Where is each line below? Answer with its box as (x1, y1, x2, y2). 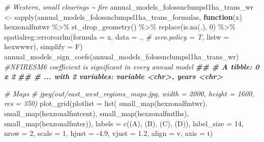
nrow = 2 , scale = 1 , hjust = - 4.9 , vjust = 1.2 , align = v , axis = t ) (4, 128, 213, 138)
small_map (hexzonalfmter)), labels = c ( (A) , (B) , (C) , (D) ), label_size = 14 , (4, 118, 244, 128)
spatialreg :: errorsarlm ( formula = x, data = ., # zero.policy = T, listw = (4, 31, 229, 42)
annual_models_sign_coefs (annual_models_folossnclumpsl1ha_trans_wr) (4, 51, 239, 61)
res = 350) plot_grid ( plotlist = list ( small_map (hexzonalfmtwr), (4, 98, 208, 109)
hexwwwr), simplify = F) (4, 41, 83, 52)
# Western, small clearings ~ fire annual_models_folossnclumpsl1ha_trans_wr (4, 2, 254, 12)
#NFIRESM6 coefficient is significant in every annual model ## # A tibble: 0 (4, 61, 259, 72)
